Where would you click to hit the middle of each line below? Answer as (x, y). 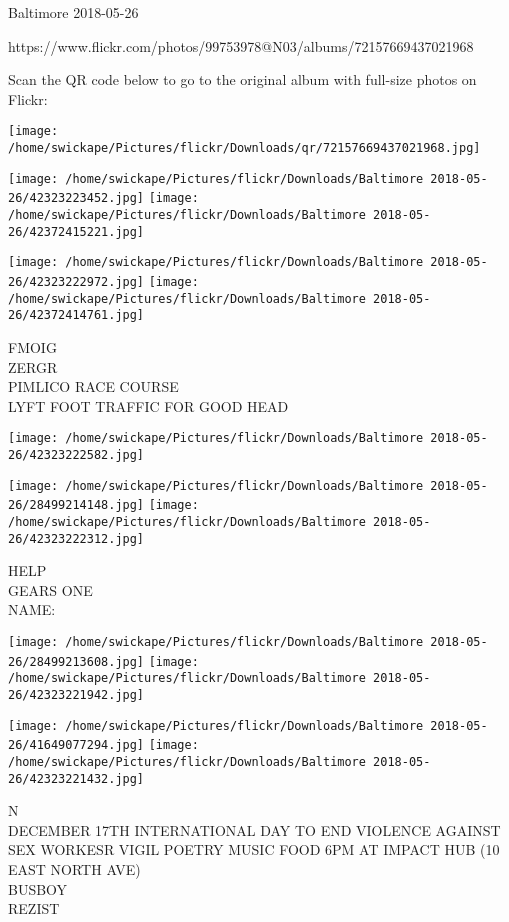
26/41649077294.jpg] (76, 745)
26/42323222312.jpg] (76, 538)
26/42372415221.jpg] (76, 231)
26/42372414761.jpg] (76, 315)
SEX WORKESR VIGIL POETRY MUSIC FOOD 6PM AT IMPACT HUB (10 (254, 849)
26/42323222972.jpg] (76, 281)
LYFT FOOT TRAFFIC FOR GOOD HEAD (148, 405)
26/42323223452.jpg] (76, 198)
